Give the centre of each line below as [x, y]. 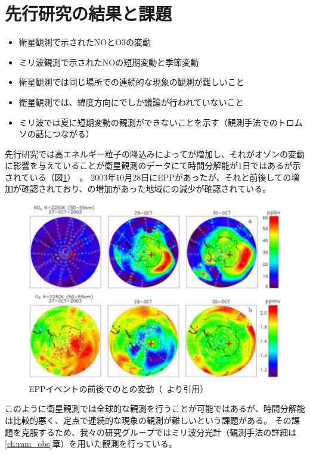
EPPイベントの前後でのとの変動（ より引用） [119, 388]
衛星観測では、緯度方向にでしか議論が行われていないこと [131, 102]
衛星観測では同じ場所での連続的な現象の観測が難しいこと [131, 82]
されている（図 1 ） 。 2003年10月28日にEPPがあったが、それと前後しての [148, 177]
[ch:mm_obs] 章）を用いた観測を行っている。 [91, 444]
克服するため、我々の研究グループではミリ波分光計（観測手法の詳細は [159, 432]
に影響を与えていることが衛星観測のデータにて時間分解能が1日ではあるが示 [153, 165]
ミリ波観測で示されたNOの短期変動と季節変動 [109, 62]
